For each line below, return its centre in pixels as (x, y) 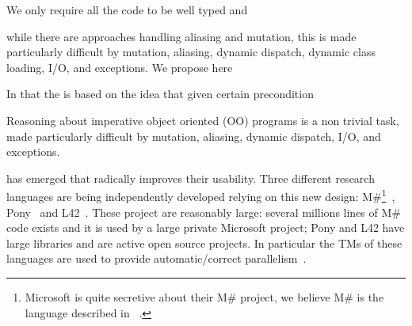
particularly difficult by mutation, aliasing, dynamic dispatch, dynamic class (191, 52)
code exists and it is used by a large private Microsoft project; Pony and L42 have (206, 227)
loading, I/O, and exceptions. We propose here (120, 67)
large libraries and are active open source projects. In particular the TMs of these (204, 243)
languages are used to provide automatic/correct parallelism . (156, 258)
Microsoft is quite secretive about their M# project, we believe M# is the (204, 296)
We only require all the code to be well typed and (127, 9)
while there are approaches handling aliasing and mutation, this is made (181, 36)
